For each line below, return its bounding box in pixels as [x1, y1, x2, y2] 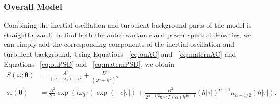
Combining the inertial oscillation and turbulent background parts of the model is [4, 20, 252, 30]
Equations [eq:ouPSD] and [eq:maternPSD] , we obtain [4, 58, 174, 69]
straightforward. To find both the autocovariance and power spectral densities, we [4, 29, 252, 39]
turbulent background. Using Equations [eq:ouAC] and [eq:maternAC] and [4, 49, 236, 59]
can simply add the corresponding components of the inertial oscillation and [4, 39, 234, 49]
